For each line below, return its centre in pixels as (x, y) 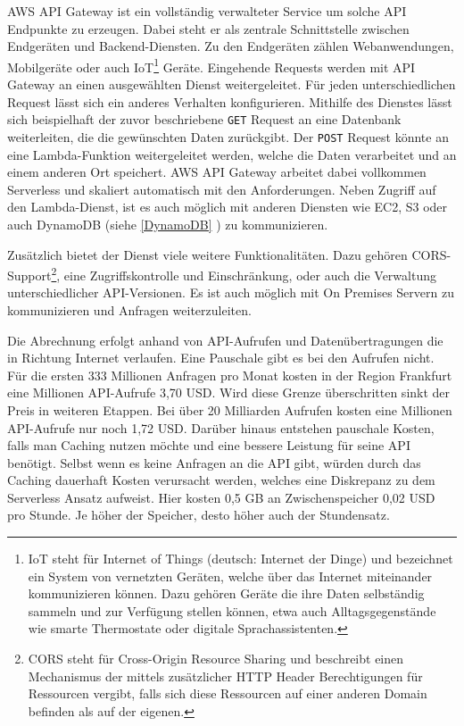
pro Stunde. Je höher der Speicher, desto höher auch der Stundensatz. (199, 515)
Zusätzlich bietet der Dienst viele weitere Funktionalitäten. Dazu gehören (207, 254)
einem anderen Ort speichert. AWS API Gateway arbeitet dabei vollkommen (217, 172)
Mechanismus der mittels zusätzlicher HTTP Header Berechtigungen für (225, 676)
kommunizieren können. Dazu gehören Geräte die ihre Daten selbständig (226, 593)
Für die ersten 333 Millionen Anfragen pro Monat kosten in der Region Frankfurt (230, 375)
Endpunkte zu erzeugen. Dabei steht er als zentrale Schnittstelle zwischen (208, 28)
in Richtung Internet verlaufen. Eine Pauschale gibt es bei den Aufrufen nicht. (221, 358)
